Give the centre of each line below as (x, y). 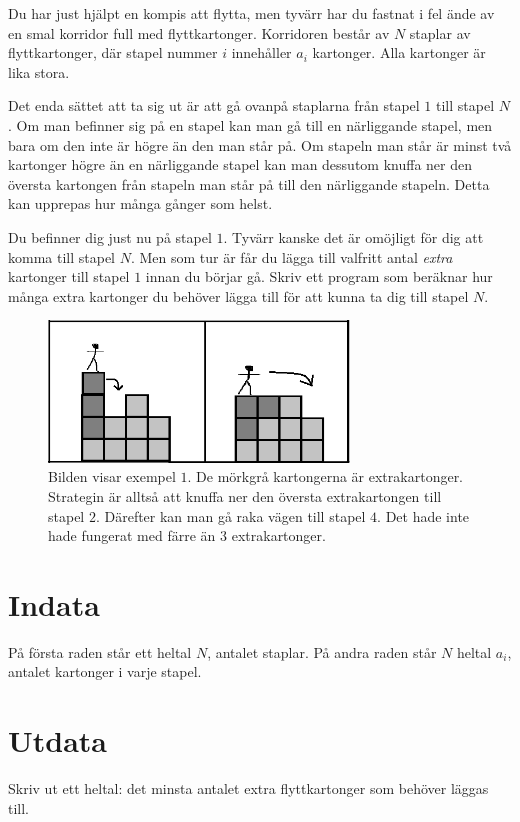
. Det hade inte (423, 515)
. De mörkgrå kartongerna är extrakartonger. (325, 476)
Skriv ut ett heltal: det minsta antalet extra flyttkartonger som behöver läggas (248, 788)
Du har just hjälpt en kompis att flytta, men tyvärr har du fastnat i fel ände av (251, 13)
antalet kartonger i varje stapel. (105, 671)
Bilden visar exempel (112, 476)
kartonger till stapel (69, 276)
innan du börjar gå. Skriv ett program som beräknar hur (319, 276)
